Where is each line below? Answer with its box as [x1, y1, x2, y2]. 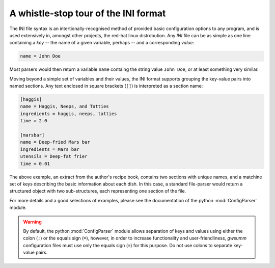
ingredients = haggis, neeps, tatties [20, 111, 117, 117]
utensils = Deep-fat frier [20, 153, 88, 159]
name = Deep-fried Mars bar [20, 139, 90, 145]
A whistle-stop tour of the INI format [9, 8, 166, 19]
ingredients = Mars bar [20, 146, 80, 152]
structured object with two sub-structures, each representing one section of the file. [9, 188, 186, 194]
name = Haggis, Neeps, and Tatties [20, 103, 109, 110]
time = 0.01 [20, 160, 50, 167]
